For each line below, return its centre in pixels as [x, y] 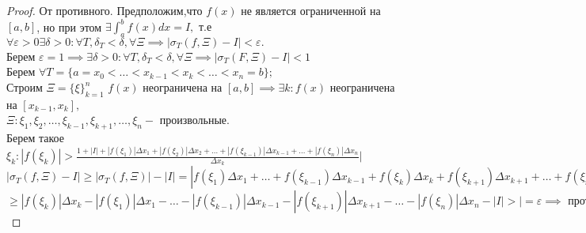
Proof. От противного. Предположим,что [105, 10]
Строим [25, 87]
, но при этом [69, 26]
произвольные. [194, 120]
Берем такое [35, 138]
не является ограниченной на [311, 10]
